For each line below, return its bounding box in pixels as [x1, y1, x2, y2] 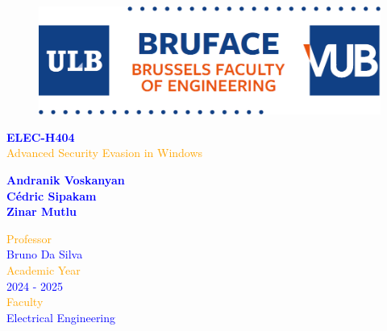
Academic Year [6, 261, 81, 278]
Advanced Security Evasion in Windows [6, 144, 203, 161]
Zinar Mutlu [6, 203, 77, 220]
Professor [6, 230, 52, 246]
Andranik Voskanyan [6, 171, 125, 188]
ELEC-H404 [6, 128, 75, 145]
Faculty [6, 293, 44, 310]
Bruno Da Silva [6, 246, 83, 263]
